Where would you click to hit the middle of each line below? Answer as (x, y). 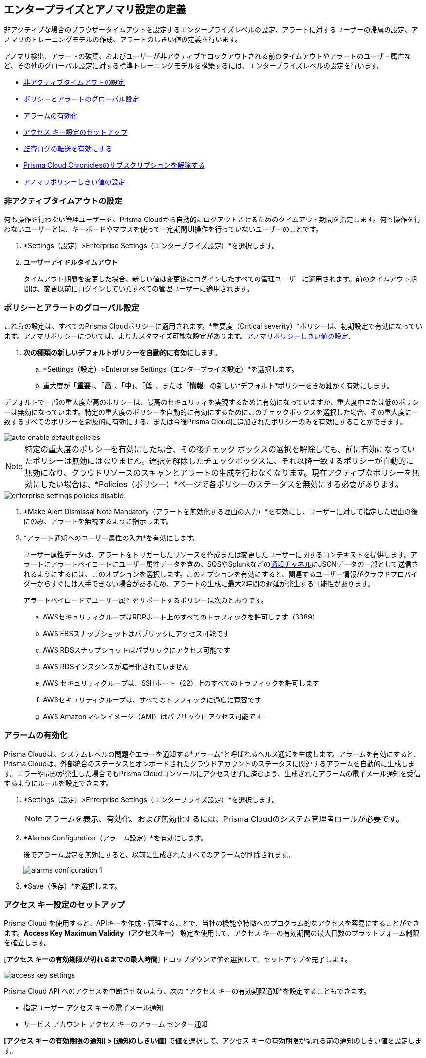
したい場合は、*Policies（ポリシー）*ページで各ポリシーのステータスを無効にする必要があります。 (222, 484)
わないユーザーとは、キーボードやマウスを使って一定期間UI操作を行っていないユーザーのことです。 (163, 229)
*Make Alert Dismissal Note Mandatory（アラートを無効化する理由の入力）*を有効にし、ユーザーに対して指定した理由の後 (221, 511)
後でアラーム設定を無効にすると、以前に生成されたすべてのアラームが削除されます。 (159, 854)
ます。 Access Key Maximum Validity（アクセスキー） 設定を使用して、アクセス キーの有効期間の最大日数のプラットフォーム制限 (212, 933)
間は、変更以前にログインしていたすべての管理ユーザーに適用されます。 (139, 289)
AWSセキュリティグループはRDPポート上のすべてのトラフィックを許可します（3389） (181, 617)
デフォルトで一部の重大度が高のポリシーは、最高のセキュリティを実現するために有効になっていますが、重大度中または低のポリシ (212, 402)
